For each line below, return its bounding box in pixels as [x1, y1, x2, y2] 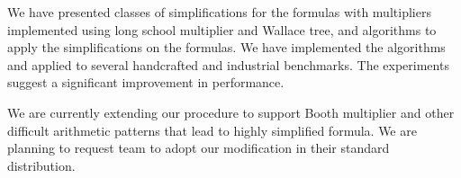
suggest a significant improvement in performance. [7, 73, 285, 92]
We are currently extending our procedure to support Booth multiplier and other [7, 102, 455, 121]
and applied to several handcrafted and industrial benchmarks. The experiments [7, 55, 449, 74]
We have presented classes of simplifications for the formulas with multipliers [7, 3, 431, 21]
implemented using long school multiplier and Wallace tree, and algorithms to [7, 20, 437, 39]
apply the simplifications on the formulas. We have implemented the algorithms [7, 38, 446, 57]
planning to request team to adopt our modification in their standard [7, 138, 390, 157]
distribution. [7, 156, 76, 174]
